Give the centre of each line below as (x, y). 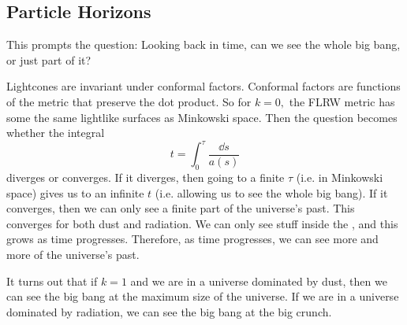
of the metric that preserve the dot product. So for (129, 101)
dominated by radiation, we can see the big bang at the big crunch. (169, 311)
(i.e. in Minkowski (340, 177)
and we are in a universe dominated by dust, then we (259, 281)
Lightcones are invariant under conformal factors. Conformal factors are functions (203, 86)
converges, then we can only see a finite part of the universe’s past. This (181, 208)
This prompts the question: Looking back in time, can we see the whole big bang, (203, 44)
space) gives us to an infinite (75, 192)
